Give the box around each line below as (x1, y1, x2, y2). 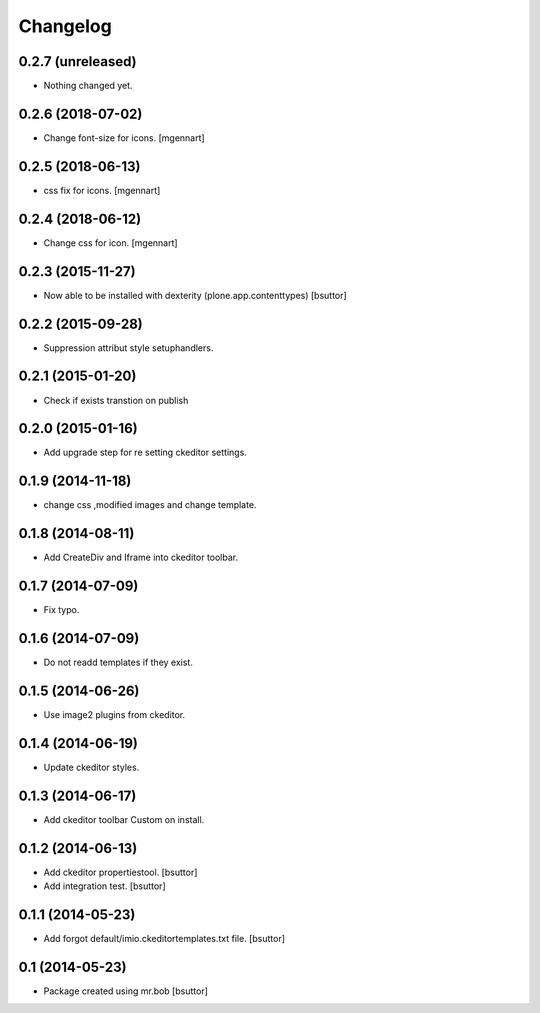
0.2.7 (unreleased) (18, 53, 137, 70)
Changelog (18, 15, 112, 37)
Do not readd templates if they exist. (43, 656, 194, 669)
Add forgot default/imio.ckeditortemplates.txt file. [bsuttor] (43, 932, 285, 944)
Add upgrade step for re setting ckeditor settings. (43, 446, 247, 459)
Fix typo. (43, 604, 80, 616)
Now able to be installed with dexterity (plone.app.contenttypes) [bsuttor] (43, 289, 347, 301)
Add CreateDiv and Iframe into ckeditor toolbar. (43, 551, 239, 564)
